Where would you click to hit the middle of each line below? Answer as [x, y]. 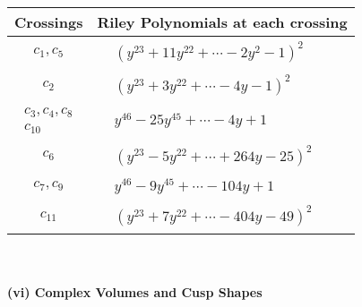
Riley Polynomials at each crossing [222, 22]
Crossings [49, 22]
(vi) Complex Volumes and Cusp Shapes [135, 292]
